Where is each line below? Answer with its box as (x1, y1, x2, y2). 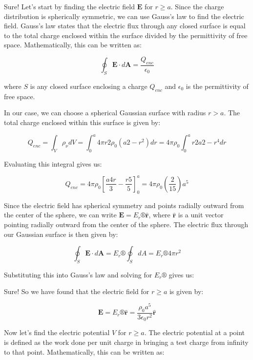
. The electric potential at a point (144, 327, 245, 338)
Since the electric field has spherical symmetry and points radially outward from (4, 200, 244, 210)
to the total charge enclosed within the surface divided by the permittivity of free (4, 30, 248, 40)
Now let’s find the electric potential (4, 327, 110, 338)
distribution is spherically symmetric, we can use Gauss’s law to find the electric (4, 11, 244, 21)
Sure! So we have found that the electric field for (4, 286, 149, 296)
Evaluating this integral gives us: (4, 158, 102, 169)
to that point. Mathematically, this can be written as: (4, 346, 165, 357)
